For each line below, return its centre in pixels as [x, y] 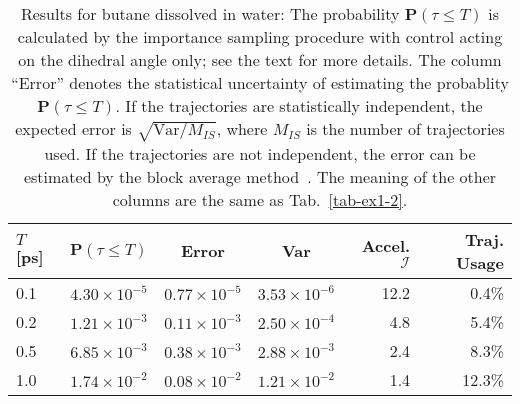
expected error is [73, 128]
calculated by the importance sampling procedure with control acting [260, 36]
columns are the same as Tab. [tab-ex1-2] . [260, 199]
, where [242, 128]
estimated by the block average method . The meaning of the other [260, 176]
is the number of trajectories [405, 128]
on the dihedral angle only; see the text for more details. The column [260, 59]
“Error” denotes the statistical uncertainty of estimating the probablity [260, 82]
